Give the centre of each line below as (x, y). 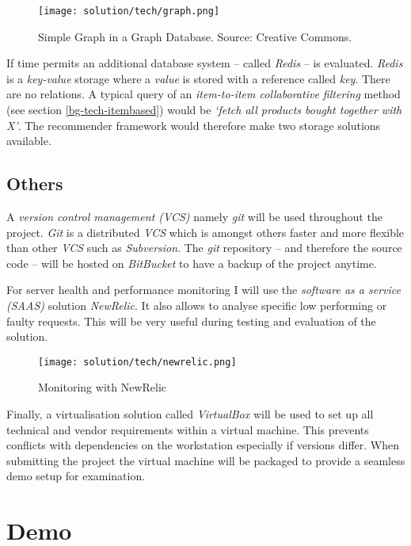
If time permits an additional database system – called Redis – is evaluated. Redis (205, 63)
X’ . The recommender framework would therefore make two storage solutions (194, 125)
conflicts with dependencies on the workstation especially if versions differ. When (203, 445)
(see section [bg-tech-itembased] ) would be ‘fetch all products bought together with (204, 110)
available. (29, 141)
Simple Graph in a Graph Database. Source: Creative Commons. (195, 36)
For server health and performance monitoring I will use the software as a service (204, 290)
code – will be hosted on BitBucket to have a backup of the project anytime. (192, 263)
